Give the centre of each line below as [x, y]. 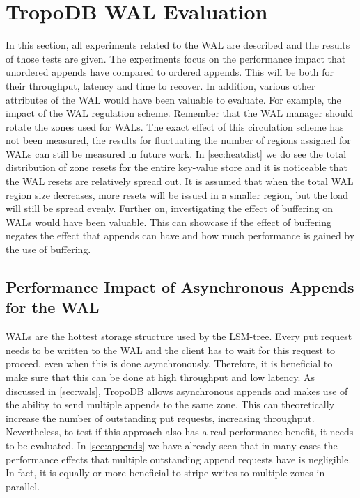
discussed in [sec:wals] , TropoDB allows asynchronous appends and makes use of [177, 391]
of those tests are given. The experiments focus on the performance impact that [176, 58]
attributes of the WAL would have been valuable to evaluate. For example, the [173, 99]
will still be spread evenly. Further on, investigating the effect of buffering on [169, 208]
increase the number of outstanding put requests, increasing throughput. [160, 418]
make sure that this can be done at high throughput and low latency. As [161, 377]
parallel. [23, 486]
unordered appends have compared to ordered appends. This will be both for [170, 72]
